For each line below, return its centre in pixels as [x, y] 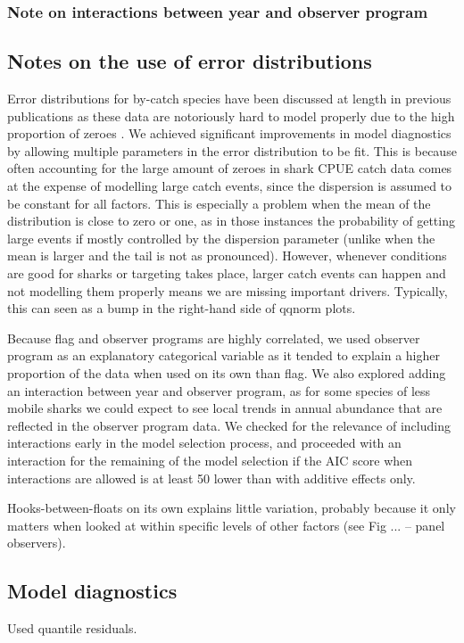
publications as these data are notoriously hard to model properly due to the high [231, 115]
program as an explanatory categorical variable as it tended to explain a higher [224, 355]
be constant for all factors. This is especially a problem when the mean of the [219, 203]
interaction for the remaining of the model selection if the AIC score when [210, 460]
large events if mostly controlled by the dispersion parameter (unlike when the [221, 238]
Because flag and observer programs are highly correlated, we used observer [214, 338]
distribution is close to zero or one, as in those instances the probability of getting [231, 221]
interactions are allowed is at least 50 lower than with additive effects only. [211, 478]
